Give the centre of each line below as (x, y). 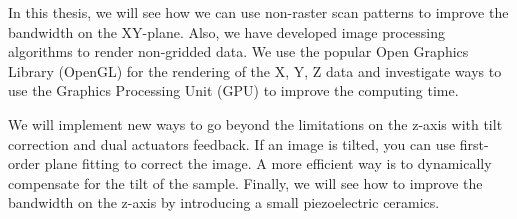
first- (474, 143)
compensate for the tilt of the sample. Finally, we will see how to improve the (245, 182)
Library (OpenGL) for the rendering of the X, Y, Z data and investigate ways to (255, 70)
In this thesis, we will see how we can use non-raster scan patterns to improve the (258, 12)
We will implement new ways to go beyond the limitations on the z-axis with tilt (255, 123)
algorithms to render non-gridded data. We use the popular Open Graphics (238, 51)
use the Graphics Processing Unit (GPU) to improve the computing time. (233, 90)
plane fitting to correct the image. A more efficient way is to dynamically (268, 163)
